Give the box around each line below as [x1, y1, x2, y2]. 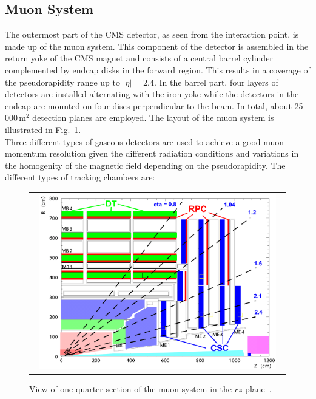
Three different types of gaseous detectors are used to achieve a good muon [5, 135, 284, 148]
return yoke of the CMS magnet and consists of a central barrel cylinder [5, 52, 273, 64]
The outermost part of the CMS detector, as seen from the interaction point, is [5, 28, 299, 41]
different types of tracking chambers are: [5, 171, 155, 183]
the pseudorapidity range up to [5, 75, 120, 88]
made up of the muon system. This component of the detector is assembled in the [5, 39, 309, 52]
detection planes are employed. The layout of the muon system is [32, 111, 274, 124]
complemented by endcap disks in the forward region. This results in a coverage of [5, 63, 311, 76]
